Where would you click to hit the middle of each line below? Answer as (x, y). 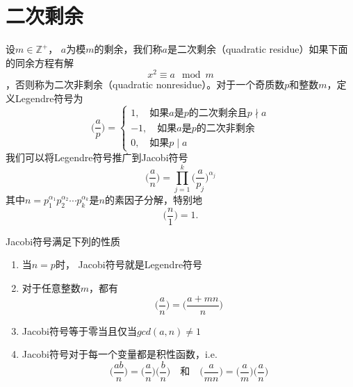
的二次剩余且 (218, 113)
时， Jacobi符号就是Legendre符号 (129, 264)
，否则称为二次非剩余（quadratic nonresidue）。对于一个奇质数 (145, 84)
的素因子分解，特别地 (153, 199)
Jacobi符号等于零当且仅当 (79, 330)
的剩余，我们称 (128, 49)
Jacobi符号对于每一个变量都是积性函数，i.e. (120, 354)
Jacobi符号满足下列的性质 (63, 241)
